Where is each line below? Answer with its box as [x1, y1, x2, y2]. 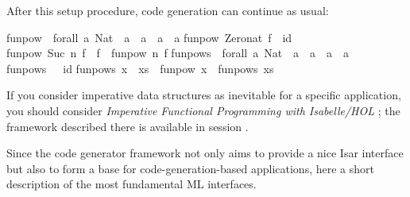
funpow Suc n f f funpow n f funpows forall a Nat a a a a [6, 44, 350, 61]
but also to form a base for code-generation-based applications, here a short [6, 160, 374, 176]
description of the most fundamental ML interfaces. [6, 176, 257, 192]
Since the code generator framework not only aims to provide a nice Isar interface [6, 145, 404, 161]
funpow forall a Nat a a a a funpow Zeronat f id [6, 29, 292, 45]
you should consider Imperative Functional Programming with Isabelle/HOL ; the [6, 102, 400, 118]
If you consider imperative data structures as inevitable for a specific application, [6, 87, 401, 103]
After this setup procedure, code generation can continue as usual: [6, 2, 329, 18]
